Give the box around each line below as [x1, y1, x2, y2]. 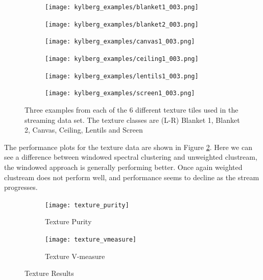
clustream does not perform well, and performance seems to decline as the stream [4, 171, 259, 182]
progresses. [4, 182, 38, 192]
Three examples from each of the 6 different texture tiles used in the [25, 104, 238, 115]
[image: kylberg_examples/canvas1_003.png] [45, 38, 195, 46]
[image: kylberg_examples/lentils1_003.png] [45, 72, 199, 80]
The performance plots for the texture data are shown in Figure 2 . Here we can [4, 141, 252, 152]
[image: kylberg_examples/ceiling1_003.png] [45, 55, 199, 62]
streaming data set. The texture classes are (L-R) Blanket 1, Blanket [25, 114, 240, 125]
